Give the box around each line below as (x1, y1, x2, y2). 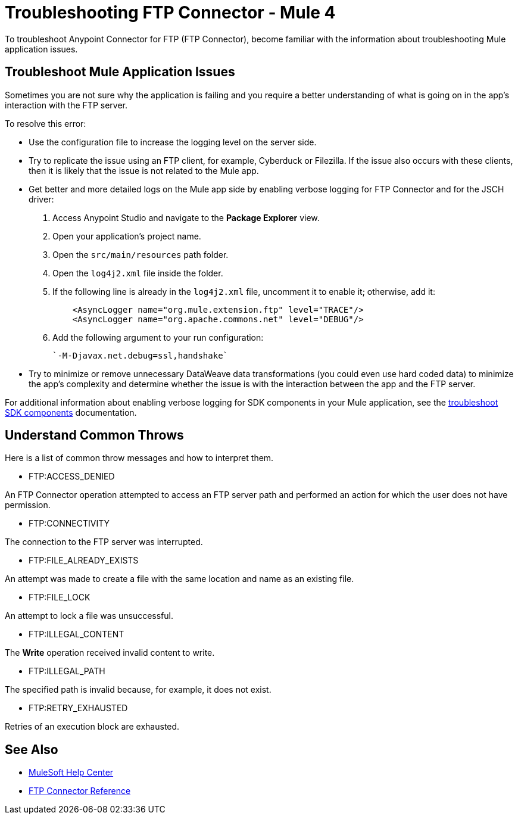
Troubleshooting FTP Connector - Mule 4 (5, 2, 336, 23)
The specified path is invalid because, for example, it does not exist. (5, 684, 272, 695)
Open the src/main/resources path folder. (52, 249, 229, 260)
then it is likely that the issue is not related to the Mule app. (29, 165, 259, 176)
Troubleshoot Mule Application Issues (5, 64, 235, 80)
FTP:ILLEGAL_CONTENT (29, 629, 124, 640)
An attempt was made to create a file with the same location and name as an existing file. (5, 574, 354, 584)
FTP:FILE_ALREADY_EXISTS (29, 555, 139, 566)
